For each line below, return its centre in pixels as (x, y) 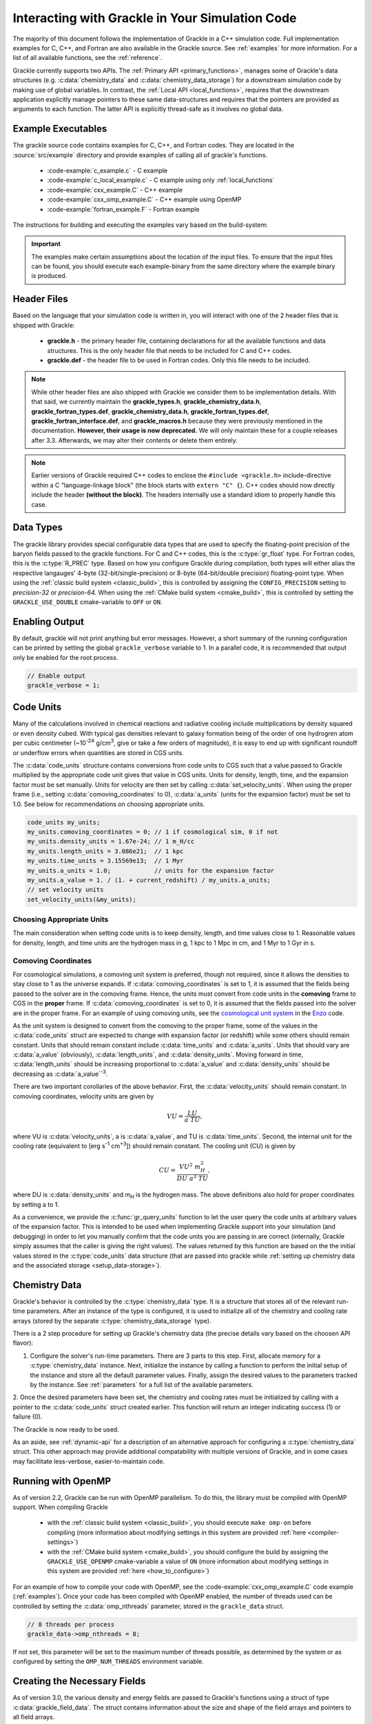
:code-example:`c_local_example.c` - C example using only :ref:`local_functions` (161, 180)
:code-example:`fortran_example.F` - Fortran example (123, 209)
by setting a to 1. (36, 1204)
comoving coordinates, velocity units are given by (83, 1096)
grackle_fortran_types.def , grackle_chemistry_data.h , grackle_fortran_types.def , (150, 411)
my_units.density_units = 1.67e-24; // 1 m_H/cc (111, 842)
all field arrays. (34, 1717)
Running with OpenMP (62, 1481)
